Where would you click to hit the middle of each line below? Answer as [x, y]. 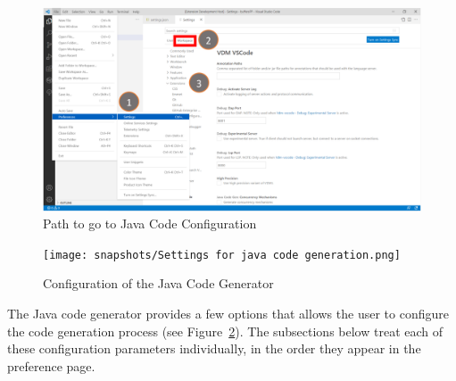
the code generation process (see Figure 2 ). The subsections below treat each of [225, 331]
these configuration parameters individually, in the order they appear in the [214, 348]
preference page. [51, 365]
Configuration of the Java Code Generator [158, 283]
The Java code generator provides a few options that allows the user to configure [228, 313]
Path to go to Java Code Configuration [150, 224]
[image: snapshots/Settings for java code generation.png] [222, 255]
